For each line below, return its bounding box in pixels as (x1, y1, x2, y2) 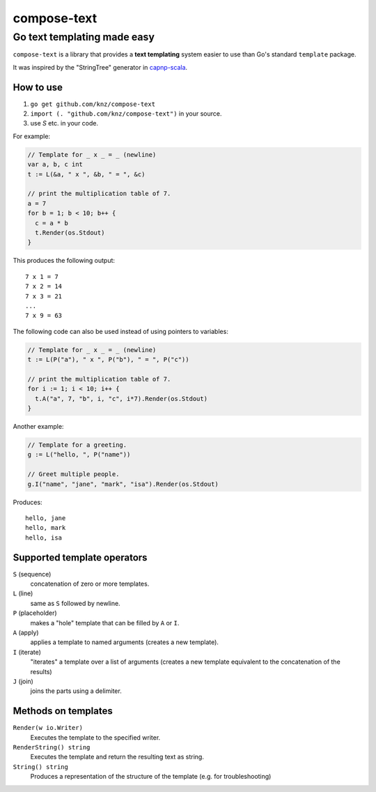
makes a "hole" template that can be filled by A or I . (30, 618, 180, 627)
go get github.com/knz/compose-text (30, 100, 156, 108)
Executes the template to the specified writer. (30, 733, 161, 742)
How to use (13, 81, 63, 93)
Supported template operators (13, 551, 148, 563)
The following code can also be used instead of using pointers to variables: (13, 327, 229, 335)
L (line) (13, 589, 33, 597)
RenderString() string (13, 743, 91, 751)
